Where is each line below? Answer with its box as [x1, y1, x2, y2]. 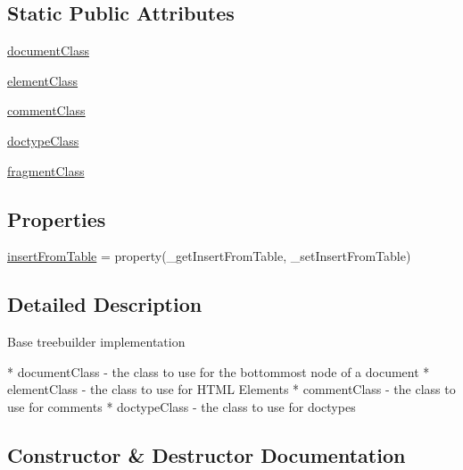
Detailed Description [7, 290, 203, 318]
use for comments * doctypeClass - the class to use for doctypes [7, 397, 356, 415]
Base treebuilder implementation [7, 332, 186, 351]
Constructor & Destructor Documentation [7, 441, 406, 468]
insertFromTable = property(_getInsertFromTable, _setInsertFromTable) [7, 247, 411, 265]
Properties [7, 205, 106, 232]
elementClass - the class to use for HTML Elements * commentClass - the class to [7, 380, 456, 399]
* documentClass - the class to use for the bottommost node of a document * [7, 362, 430, 381]
